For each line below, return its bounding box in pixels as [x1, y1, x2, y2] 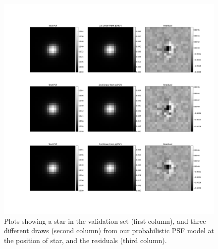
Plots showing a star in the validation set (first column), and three [4, 215, 206, 226]
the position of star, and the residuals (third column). [4, 235, 167, 245]
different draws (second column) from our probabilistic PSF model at [4, 225, 214, 236]
